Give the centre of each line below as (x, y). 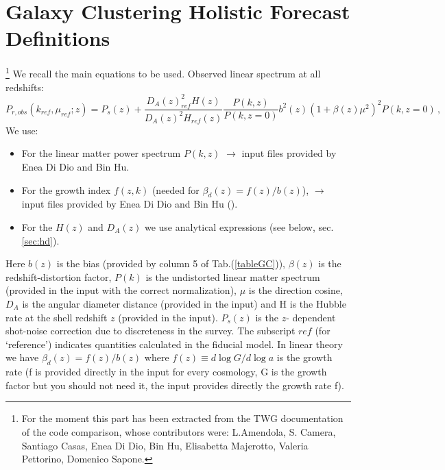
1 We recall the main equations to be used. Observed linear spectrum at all (163, 72)
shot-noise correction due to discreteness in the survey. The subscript (151, 331)
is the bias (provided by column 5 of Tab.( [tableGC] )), (171, 263)
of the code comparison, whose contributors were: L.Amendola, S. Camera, (179, 431)
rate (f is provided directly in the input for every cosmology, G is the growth (166, 372)
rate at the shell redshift (57, 317)
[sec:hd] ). (40, 240)
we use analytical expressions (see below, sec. (239, 227)
